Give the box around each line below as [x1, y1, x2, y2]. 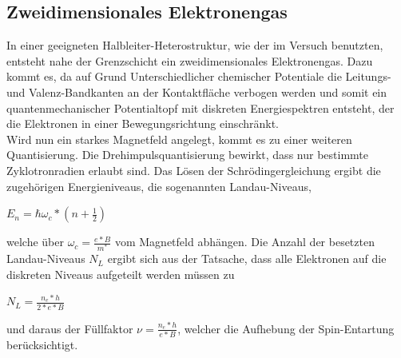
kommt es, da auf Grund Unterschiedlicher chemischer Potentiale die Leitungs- [6, 68, 391, 85]
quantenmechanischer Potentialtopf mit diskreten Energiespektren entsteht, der [6, 99, 395, 116]
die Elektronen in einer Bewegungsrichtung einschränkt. [6, 115, 279, 132]
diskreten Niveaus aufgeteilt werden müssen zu [6, 265, 235, 282]
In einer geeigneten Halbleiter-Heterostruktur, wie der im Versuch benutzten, [6, 37, 383, 54]
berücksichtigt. [6, 336, 78, 353]
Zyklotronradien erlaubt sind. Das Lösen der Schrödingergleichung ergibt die [6, 161, 381, 178]
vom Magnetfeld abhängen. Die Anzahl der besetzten [114, 233, 375, 250]
